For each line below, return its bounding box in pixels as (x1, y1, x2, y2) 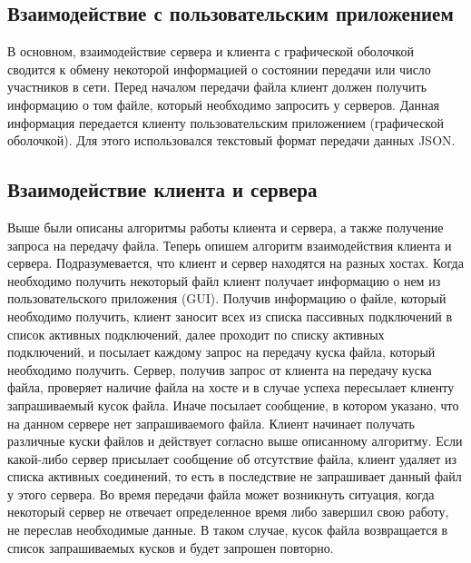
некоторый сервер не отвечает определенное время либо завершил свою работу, (7, 502, 449, 521)
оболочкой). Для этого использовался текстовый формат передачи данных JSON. (7, 131, 456, 150)
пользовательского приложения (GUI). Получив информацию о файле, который (7, 289, 446, 308)
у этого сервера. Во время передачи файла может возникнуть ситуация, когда (7, 484, 435, 503)
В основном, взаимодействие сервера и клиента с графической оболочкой (7, 42, 414, 61)
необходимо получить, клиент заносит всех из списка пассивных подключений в (7, 306, 453, 325)
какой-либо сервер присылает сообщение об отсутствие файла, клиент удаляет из (7, 449, 457, 468)
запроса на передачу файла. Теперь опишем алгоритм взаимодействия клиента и (7, 235, 452, 254)
